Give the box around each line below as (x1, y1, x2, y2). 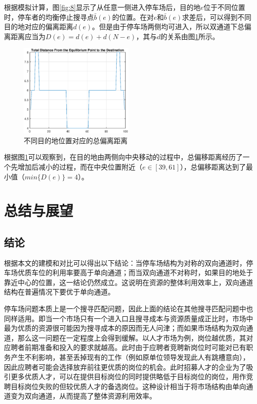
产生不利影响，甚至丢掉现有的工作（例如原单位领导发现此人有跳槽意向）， (10, 352, 250, 362)
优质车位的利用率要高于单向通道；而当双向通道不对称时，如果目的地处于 (17, 267, 253, 278)
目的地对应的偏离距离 (4, 21, 73, 32)
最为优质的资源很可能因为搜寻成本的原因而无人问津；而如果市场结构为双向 (4, 323, 246, 333)
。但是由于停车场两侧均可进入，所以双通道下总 (92, 21, 245, 32)
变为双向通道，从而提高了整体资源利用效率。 (10, 391, 156, 401)
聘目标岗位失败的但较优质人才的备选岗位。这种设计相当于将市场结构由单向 (4, 381, 246, 391)
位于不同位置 (204, 2, 245, 12)
